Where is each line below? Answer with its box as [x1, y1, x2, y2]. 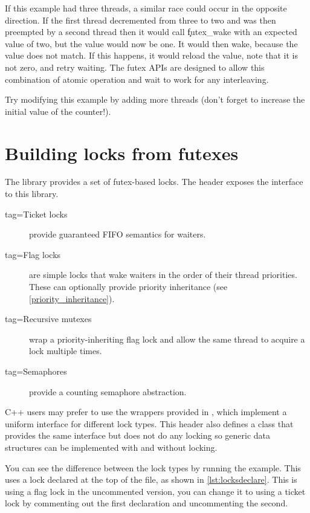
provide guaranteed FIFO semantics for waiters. [29, 228, 206, 240]
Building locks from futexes [5, 140, 239, 165]
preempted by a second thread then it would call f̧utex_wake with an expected [5, 25, 297, 38]
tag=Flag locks [5, 248, 61, 260]
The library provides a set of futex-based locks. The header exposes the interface [5, 175, 303, 188]
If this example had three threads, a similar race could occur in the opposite [5, 2, 287, 14]
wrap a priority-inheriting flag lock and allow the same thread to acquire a [29, 332, 305, 345]
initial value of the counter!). [5, 105, 111, 117]
